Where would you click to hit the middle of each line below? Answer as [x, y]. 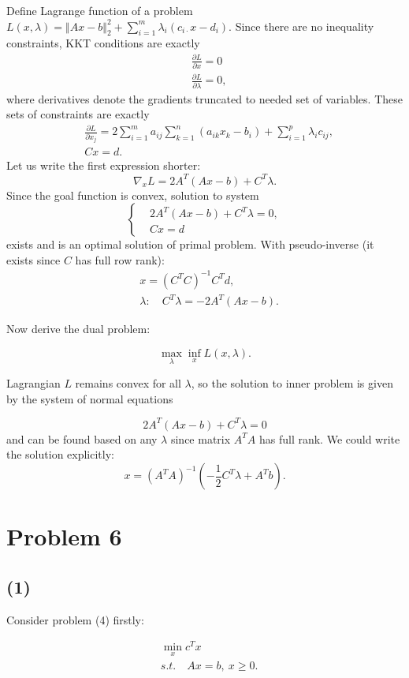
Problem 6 [64, 536]
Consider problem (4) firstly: [75, 619]
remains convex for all [128, 383]
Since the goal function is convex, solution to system [133, 195]
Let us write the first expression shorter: [104, 165]
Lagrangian [33, 383]
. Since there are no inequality [301, 26]
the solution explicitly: [60, 454]
